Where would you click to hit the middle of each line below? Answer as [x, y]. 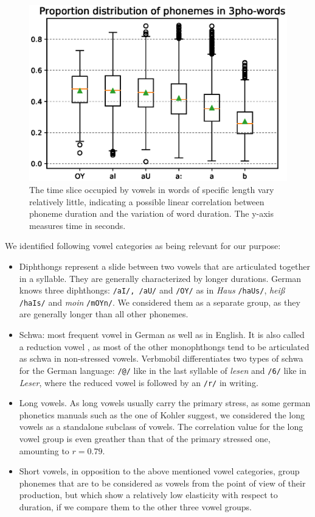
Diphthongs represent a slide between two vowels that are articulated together [165, 266]
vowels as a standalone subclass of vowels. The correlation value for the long [161, 427]
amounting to [44, 450]
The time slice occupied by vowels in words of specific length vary [152, 190]
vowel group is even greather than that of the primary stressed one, [145, 438]
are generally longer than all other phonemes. [104, 314]
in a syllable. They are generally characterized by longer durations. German [160, 278]
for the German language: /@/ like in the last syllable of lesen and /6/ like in [163, 370]
